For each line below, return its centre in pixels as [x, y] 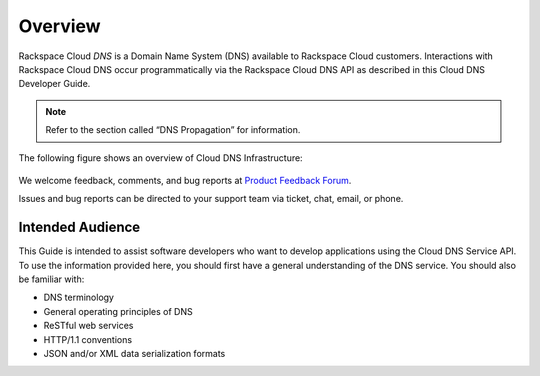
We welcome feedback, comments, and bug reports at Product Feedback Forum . [185, 180]
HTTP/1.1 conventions [88, 339]
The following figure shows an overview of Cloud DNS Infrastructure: [161, 157]
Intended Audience [79, 227]
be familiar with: [51, 279]
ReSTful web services [88, 326]
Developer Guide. [54, 84]
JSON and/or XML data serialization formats [134, 353]
